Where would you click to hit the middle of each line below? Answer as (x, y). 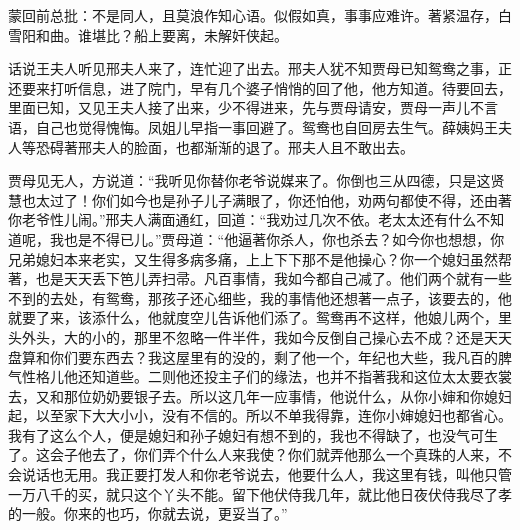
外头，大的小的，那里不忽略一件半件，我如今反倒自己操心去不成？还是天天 (266, 336)
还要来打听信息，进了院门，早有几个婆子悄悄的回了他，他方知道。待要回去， (260, 87)
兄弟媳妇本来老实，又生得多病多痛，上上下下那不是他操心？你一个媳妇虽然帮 (260, 258)
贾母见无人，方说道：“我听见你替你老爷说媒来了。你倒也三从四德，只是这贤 (256, 180)
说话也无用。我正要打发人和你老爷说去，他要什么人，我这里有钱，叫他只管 (266, 474)
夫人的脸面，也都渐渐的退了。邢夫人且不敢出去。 (252, 146)
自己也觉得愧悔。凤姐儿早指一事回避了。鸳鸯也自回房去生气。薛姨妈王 (266, 126)
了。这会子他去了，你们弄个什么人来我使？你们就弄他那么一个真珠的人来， (253, 454)
